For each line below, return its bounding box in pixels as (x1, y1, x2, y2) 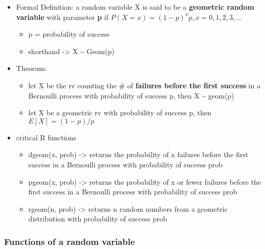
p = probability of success (28, 29, 110, 39)
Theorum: (16, 63, 47, 73)
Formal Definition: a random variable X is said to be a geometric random (16, 2, 254, 12)
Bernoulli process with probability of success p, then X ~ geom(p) (28, 90, 234, 101)
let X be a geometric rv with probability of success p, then (28, 107, 211, 118)
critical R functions (16, 132, 77, 142)
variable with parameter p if (16, 11, 109, 22)
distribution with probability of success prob (28, 213, 167, 224)
